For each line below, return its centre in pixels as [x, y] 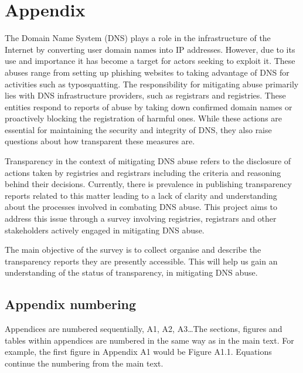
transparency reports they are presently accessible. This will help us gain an [141, 261]
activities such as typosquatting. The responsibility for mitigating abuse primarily [152, 84]
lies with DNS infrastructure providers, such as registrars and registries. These [145, 95]
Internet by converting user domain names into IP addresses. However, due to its [150, 49]
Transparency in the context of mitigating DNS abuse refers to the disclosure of [148, 161]
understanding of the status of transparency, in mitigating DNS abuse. [131, 272]
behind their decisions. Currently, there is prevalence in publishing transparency [148, 184]
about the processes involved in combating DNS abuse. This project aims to [141, 207]
